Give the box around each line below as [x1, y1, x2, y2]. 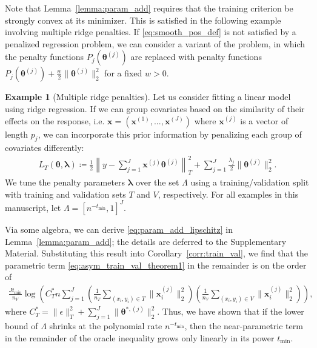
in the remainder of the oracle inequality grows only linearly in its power [5, 331, 275, 344]
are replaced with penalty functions [130, 50, 262, 63]
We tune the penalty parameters [5, 176, 125, 189]
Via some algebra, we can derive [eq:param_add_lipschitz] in [5, 223, 233, 235]
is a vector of [240, 114, 289, 127]
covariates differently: [5, 141, 84, 154]
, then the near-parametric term [184, 320, 303, 332]
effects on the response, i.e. [5, 114, 105, 127]
